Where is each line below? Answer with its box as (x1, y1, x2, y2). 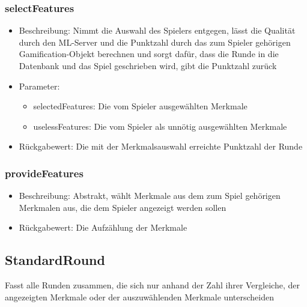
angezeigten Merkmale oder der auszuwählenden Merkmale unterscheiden (5, 290, 274, 303)
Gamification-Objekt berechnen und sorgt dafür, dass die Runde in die (19, 47, 279, 60)
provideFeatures (5, 165, 84, 180)
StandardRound (5, 251, 105, 269)
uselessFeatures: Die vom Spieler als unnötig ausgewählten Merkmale (33, 120, 287, 132)
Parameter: (19, 79, 60, 92)
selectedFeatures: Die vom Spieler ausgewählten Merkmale (33, 100, 248, 112)
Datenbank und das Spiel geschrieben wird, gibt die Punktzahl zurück (19, 59, 277, 71)
